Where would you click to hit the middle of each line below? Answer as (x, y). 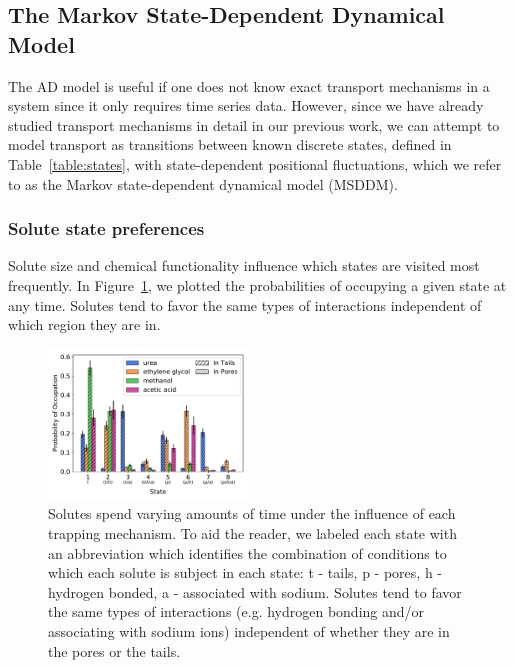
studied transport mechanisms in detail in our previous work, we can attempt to (254, 124)
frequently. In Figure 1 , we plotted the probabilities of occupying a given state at (257, 284)
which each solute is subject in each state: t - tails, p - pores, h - (245, 572)
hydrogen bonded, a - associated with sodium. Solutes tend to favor (255, 591)
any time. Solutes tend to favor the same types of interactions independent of (245, 304)
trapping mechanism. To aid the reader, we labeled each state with (252, 532)
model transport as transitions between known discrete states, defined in (230, 144)
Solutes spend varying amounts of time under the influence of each (252, 513)
